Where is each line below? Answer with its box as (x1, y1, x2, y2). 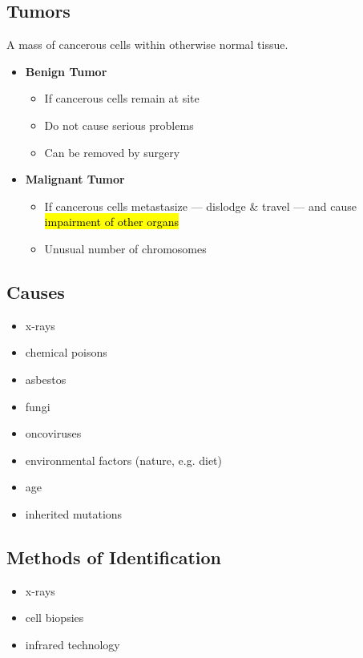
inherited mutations (25, 505, 123, 522)
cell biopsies (25, 609, 84, 626)
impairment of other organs (44, 213, 179, 230)
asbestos (25, 370, 67, 387)
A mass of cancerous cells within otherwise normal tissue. (6, 36, 288, 53)
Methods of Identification (6, 544, 221, 569)
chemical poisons (25, 344, 107, 361)
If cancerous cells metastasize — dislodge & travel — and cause (44, 197, 357, 214)
